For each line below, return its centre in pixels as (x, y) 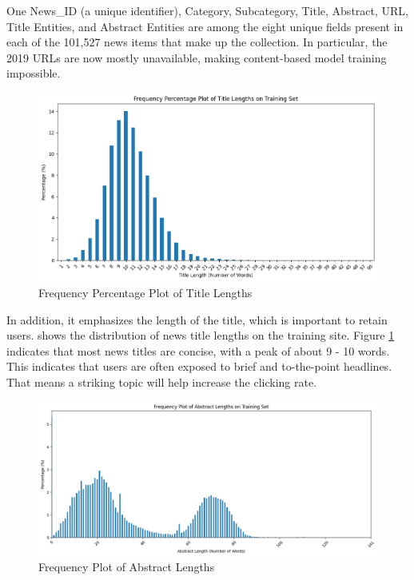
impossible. (34, 73)
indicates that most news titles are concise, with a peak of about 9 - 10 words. (198, 350)
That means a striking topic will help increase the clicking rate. (162, 381)
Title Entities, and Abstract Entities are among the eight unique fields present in (205, 26)
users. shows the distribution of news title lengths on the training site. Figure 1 (201, 335)
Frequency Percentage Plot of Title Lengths (145, 293)
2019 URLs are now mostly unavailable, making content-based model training (197, 57)
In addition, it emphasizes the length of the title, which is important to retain (197, 319)
